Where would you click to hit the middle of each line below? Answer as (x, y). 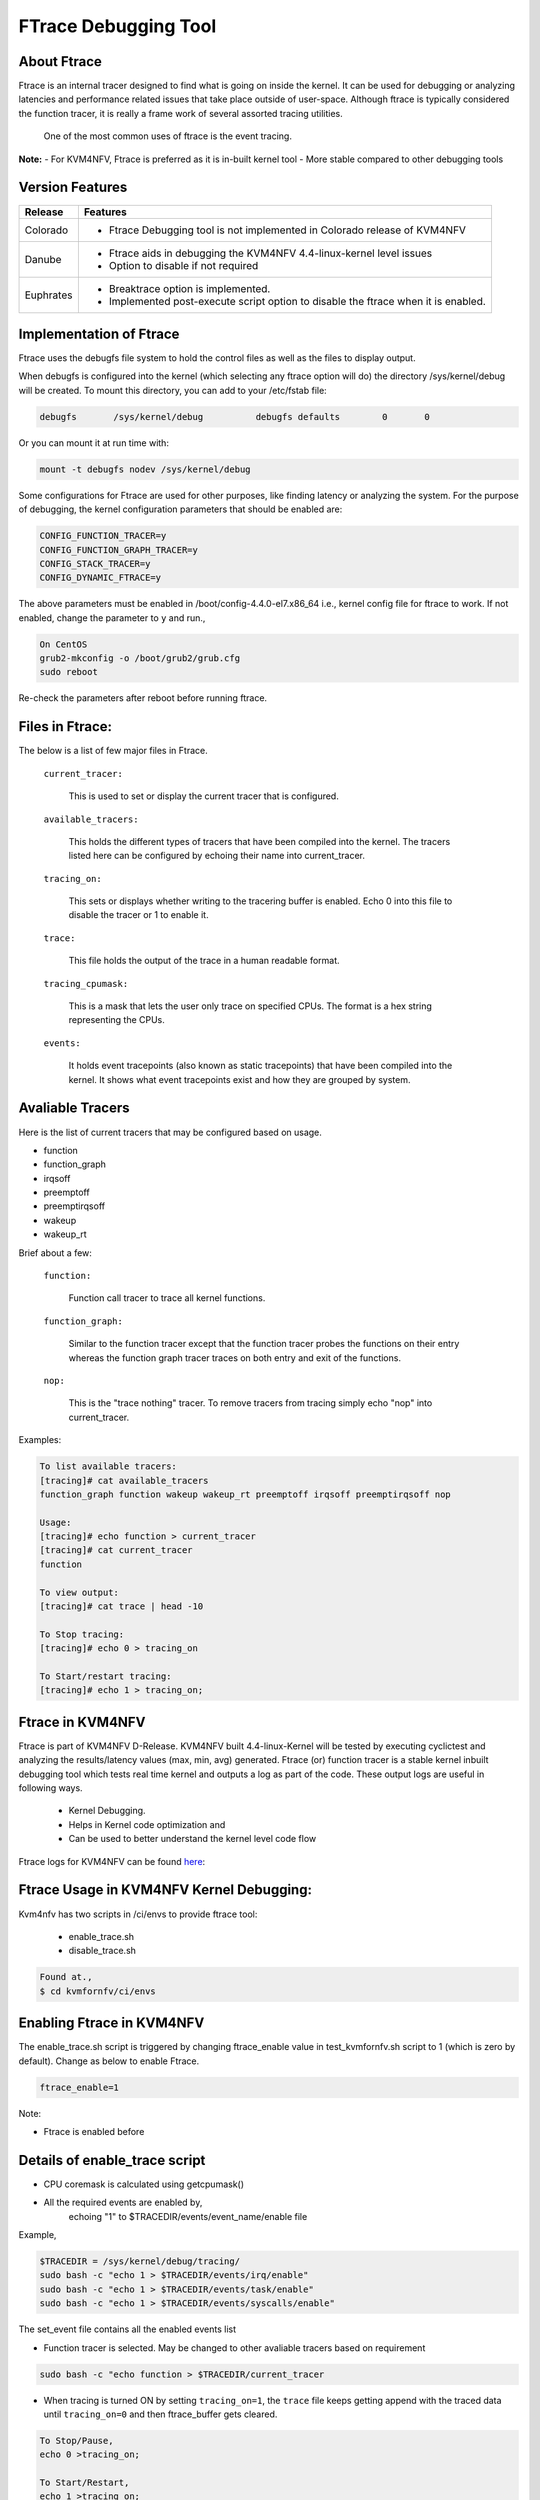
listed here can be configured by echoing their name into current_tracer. (216, 856)
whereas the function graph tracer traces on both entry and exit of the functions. (235, 1357)
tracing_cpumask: (86, 983)
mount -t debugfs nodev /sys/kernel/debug (145, 469)
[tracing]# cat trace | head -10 (121, 1606)
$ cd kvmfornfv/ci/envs (98, 1991)
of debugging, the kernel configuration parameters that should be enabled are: (180, 509)
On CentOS (63, 644)
